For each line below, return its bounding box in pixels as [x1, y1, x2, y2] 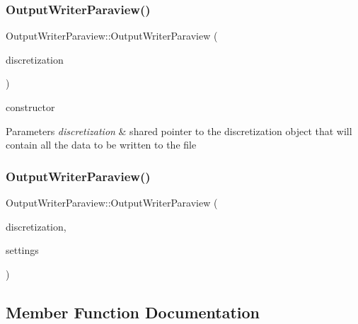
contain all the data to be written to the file [6, 137, 197, 152]
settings [6, 243, 39, 258]
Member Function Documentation [6, 301, 260, 323]
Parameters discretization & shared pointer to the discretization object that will [6, 123, 352, 138]
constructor [6, 100, 55, 114]
